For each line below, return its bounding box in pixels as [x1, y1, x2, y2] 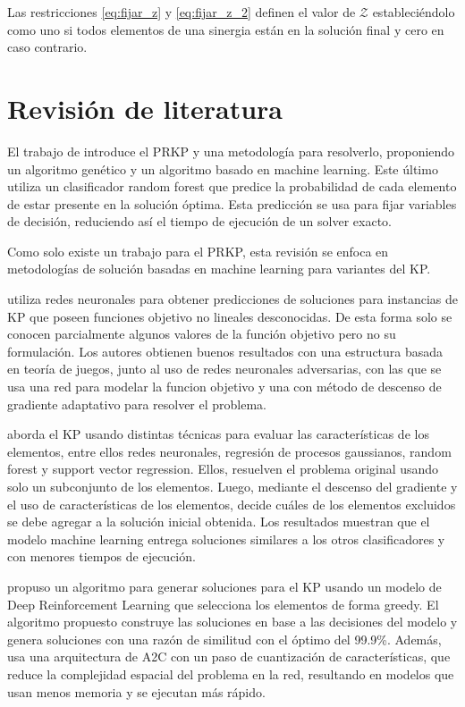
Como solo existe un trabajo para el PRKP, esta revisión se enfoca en [7, 241, 389, 260]
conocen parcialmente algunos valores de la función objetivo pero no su [7, 324, 396, 343]
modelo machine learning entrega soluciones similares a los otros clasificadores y [7, 529, 445, 548]
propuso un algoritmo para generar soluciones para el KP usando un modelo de [7, 577, 442, 595]
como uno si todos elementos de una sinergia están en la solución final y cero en [7, 20, 444, 38]
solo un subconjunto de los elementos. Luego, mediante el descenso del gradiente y [7, 477, 458, 495]
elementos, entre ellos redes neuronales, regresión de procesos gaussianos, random [7, 442, 452, 460]
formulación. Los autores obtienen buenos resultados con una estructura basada [7, 341, 444, 360]
